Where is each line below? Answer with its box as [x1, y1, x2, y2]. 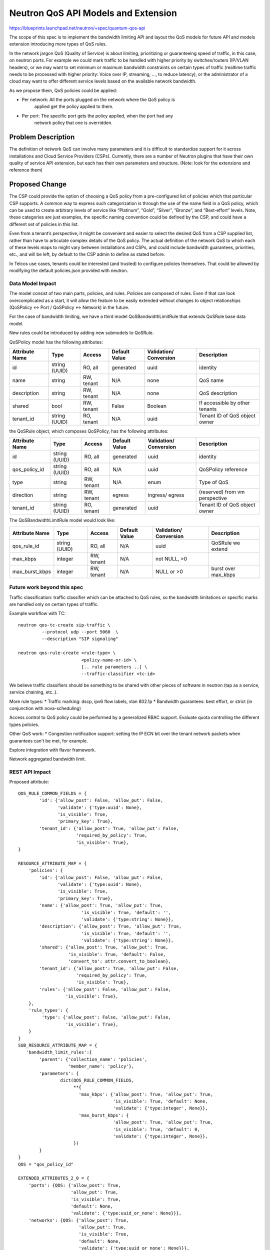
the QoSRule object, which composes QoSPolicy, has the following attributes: [9, 428, 168, 434]
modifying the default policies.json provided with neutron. [9, 267, 128, 273]
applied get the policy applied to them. [34, 103, 113, 109]
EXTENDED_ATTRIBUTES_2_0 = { [18, 1175, 89, 1181]
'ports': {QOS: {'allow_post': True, [28, 1182, 121, 1188]
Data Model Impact [9, 280, 56, 287]
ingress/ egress [147, 491, 184, 498]
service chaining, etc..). [9, 689, 58, 695]
